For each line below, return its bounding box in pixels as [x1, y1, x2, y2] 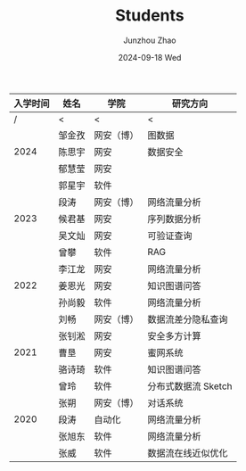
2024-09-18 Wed [118, 52, 182, 62]
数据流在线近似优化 [147, 447, 229, 459]
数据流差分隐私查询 [147, 313, 229, 326]
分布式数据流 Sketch [147, 380, 234, 392]
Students [115, 5, 184, 26]
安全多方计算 [147, 329, 202, 342]
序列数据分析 [147, 212, 202, 225]
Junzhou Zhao [123, 35, 176, 45]
